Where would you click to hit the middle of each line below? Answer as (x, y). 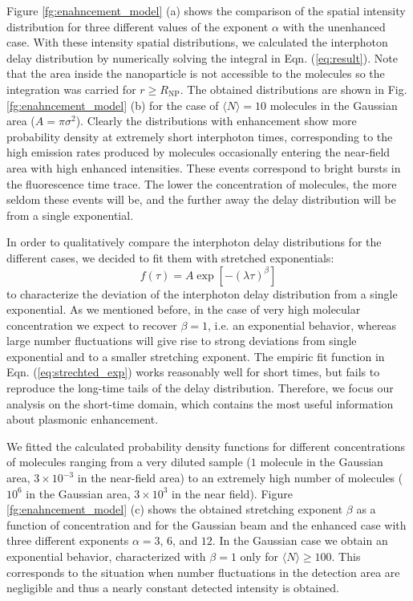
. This (346, 556)
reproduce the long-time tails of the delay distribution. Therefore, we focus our (200, 388)
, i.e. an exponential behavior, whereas (302, 325)
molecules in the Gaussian (334, 105)
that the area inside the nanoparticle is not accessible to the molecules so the (196, 73)
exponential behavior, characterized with (106, 556)
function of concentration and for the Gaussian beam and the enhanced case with (206, 524)
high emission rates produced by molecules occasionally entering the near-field (198, 152)
